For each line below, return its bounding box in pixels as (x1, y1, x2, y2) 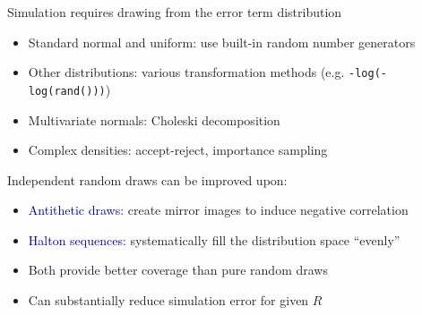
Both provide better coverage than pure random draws (28, 260, 328, 279)
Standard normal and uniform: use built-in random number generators (28, 32, 416, 51)
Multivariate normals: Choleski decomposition (28, 110, 280, 129)
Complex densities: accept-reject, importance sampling (28, 140, 328, 159)
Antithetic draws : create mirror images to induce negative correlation (28, 200, 409, 219)
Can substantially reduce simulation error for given (28, 291, 309, 310)
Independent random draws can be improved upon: (7, 170, 288, 189)
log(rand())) (28, 84, 106, 98)
